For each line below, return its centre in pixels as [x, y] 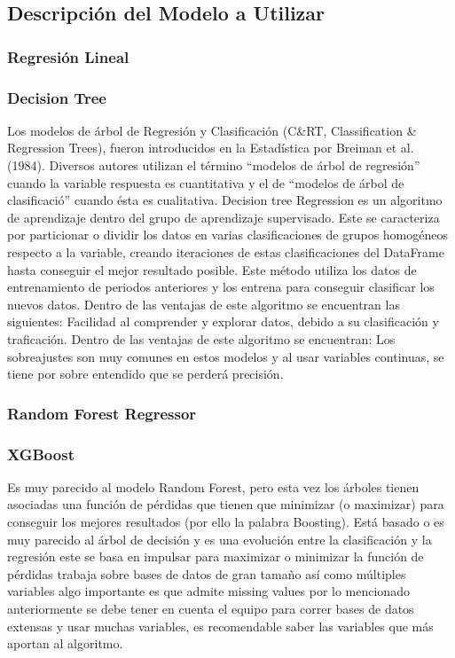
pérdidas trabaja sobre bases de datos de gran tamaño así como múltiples [207, 573]
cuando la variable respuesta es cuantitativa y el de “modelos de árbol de [206, 182]
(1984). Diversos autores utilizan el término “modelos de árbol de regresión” [214, 165]
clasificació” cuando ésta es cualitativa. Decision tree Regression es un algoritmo [225, 200]
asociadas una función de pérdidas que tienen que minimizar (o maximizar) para [226, 504]
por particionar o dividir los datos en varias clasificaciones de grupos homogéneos [227, 235]
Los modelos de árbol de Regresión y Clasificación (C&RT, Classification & [212, 130]
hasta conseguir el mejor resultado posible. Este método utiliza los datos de [212, 269]
